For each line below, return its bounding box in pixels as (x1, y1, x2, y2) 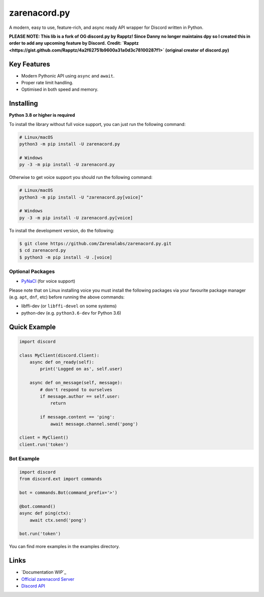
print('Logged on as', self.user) (40, 366, 123, 372)
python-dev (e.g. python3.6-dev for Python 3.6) (21, 310, 122, 316)
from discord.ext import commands (19, 476, 102, 482)
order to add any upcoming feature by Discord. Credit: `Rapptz (9, 40, 139, 46)
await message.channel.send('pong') (50, 421, 138, 426)
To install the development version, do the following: (9, 227, 114, 233)
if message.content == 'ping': (40, 414, 115, 420)
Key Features (9, 60, 50, 68)
